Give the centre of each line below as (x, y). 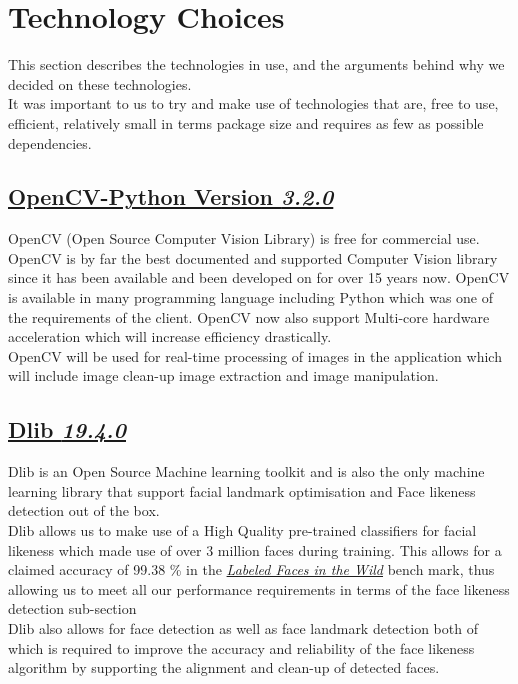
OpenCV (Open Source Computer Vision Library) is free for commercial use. (244, 238)
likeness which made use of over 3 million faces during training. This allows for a (255, 549)
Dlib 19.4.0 (67, 429)
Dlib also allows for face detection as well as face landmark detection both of (243, 628)
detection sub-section (72, 608)
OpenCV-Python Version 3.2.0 (171, 196)
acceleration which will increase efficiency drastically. (170, 336)
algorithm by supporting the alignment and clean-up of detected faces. (224, 667)
